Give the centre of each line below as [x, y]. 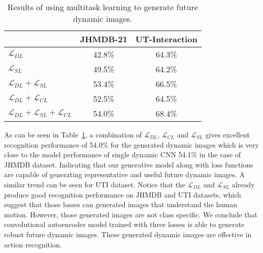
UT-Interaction [166, 39]
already [243, 184]
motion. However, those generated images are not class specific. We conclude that [131, 214]
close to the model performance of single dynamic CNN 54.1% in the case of [123, 154]
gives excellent [228, 134]
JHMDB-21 [104, 39]
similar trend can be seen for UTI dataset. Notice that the [95, 184]
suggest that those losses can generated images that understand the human [121, 204]
